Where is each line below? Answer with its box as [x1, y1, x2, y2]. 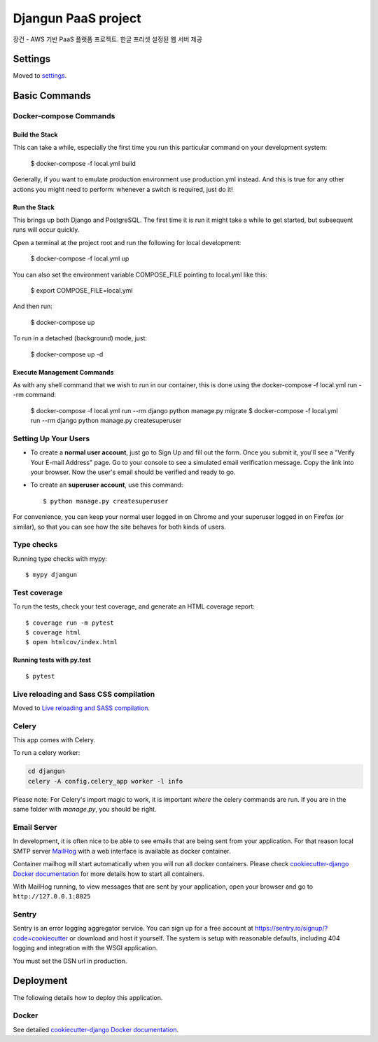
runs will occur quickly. [13, 225, 80, 234]
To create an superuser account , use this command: [30, 480, 183, 489]
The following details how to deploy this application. [13, 993, 163, 1001]
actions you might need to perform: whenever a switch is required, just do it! [13, 185, 234, 193]
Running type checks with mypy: [13, 554, 108, 563]
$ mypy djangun [25, 571, 78, 579]
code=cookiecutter [13, 933, 69, 942]
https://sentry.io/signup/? [254, 924, 328, 933]
